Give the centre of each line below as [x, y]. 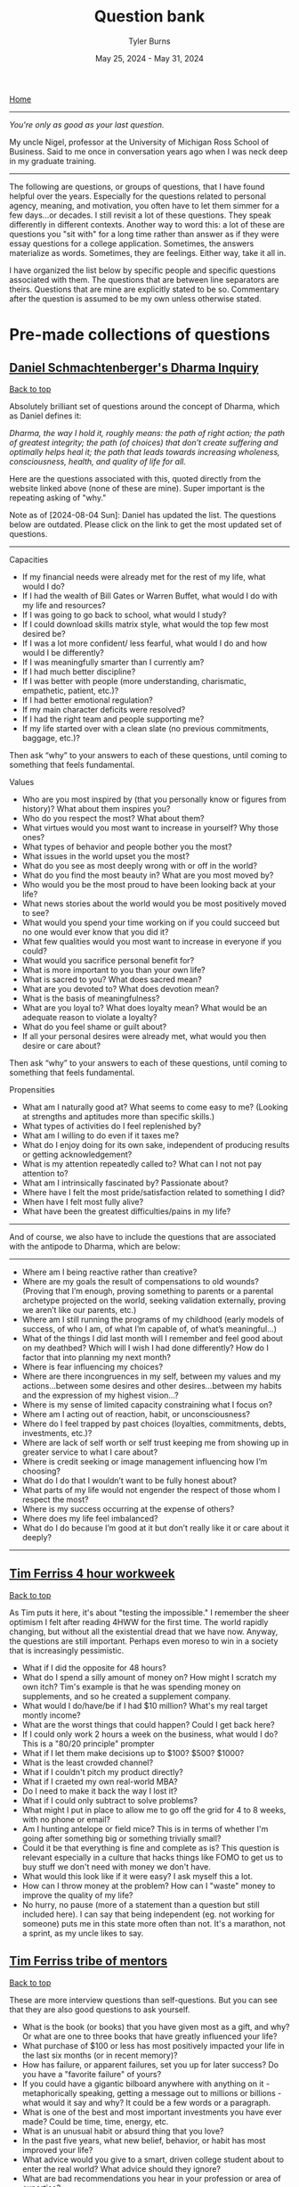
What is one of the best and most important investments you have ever [152, 2112]
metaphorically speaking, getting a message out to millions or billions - [152, 2092]
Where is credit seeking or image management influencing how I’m [145, 1461]
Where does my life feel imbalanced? [90, 1518]
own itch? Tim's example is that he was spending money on [132, 1687]
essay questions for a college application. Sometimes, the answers [132, 243]
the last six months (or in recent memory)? [100, 2055]
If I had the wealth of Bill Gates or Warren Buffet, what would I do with [149, 596]
